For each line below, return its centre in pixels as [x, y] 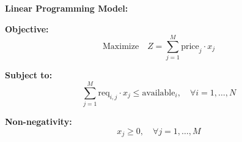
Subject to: [29, 75]
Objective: [27, 28]
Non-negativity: [38, 121]
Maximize [121, 46]
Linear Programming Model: [67, 8]
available [159, 93]
